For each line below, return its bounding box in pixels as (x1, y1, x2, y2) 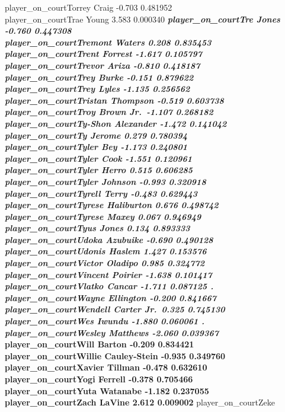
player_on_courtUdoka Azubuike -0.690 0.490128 (5, 233, 213, 245)
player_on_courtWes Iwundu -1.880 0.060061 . (5, 315, 205, 327)
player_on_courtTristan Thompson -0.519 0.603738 (5, 94, 224, 106)
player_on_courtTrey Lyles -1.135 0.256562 (5, 82, 190, 95)
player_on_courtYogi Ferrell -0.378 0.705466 (5, 373, 193, 385)
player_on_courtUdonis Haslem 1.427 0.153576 (5, 245, 207, 257)
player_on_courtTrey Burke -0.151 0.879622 (5, 71, 194, 83)
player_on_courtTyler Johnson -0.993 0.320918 (5, 175, 206, 187)
